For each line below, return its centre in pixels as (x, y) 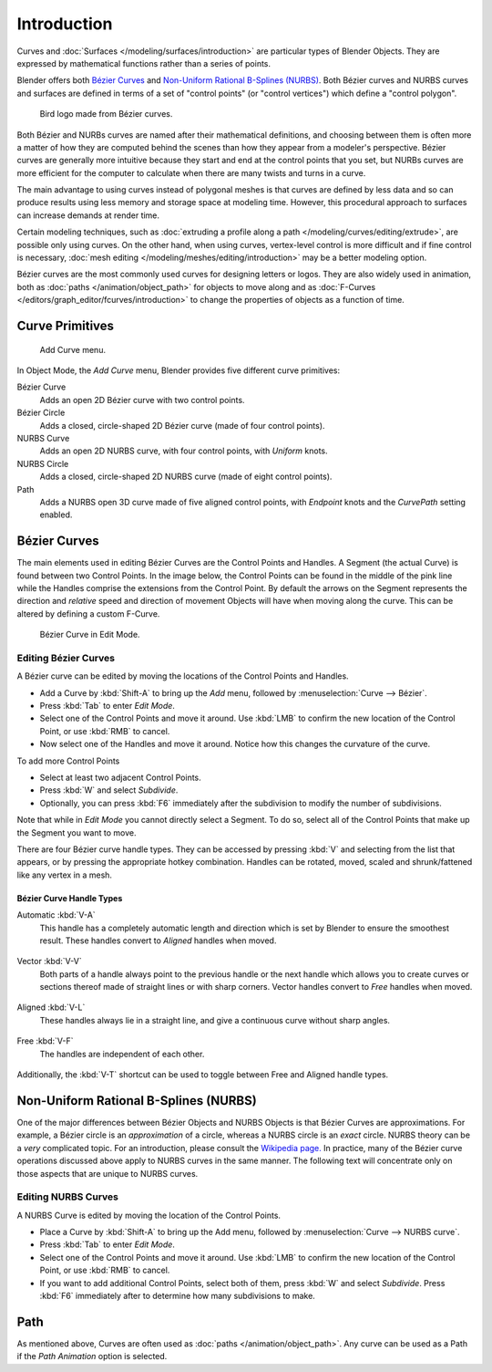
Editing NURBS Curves (67, 1197)
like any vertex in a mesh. (65, 875)
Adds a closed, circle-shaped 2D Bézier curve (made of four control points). (182, 425)
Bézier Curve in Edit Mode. (90, 635)
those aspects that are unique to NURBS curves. (108, 1173)
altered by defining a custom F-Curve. (88, 613)
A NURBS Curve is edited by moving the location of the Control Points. (149, 1215)
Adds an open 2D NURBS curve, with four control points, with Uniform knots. (184, 451)
